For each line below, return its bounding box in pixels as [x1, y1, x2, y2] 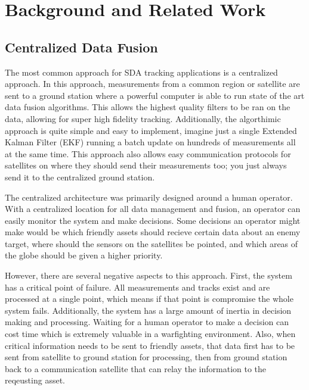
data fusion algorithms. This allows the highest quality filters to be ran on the [5, 101, 291, 113]
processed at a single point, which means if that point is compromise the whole [5, 292, 293, 305]
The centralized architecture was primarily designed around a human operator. [5, 191, 293, 203]
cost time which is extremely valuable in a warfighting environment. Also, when [5, 327, 296, 340]
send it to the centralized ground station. [5, 170, 155, 183]
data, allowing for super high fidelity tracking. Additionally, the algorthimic [5, 112, 281, 124]
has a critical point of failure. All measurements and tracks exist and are [5, 280, 270, 293]
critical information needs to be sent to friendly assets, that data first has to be [5, 339, 295, 351]
